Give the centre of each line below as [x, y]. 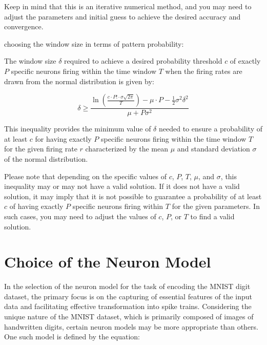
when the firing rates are [204, 71]
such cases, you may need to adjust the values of [80, 216]
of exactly [245, 61]
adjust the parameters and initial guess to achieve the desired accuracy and [122, 16]
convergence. [24, 26]
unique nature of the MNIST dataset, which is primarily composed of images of [129, 317]
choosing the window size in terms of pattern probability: [94, 43]
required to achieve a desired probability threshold [143, 61]
